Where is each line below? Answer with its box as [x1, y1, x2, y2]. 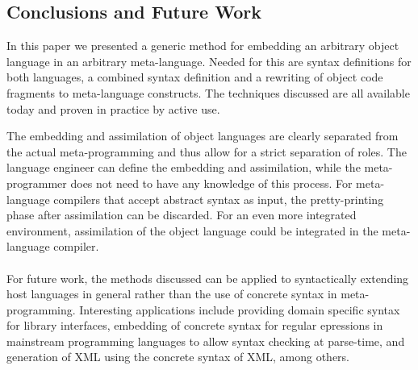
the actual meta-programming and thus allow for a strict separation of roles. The [6, 143, 407, 160]
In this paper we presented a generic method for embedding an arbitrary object [6, 37, 399, 54]
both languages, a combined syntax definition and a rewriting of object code [6, 69, 383, 85]
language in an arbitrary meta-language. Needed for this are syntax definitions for [6, 52, 412, 69]
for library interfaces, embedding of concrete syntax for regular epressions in [6, 317, 383, 334]
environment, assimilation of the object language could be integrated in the [6, 222, 378, 239]
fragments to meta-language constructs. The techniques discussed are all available [6, 84, 410, 101]
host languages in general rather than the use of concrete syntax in [6, 285, 337, 302]
